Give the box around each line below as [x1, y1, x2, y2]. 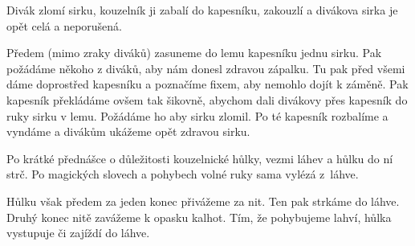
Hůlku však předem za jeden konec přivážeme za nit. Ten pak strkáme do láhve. [6, 192, 400, 209]
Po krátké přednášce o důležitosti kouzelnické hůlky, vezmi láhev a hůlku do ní [6, 150, 393, 166]
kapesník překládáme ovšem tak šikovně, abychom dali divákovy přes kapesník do [6, 91, 408, 108]
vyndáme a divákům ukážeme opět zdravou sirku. [6, 123, 250, 140]
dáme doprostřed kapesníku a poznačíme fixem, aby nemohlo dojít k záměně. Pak [6, 76, 409, 92]
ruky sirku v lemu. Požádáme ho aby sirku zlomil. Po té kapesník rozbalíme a [6, 107, 389, 124]
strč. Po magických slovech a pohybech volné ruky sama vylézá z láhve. [6, 166, 359, 182]
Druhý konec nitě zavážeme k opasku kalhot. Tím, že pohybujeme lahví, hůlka [6, 208, 392, 225]
